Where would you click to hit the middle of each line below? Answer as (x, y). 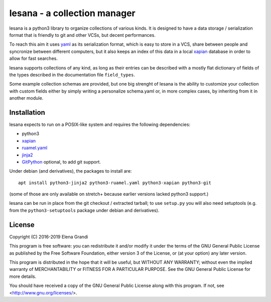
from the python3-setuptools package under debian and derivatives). (84, 210)
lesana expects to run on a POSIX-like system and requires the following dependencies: (100, 124)
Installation (27, 112)
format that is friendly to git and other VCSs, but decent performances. (82, 35)
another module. (26, 98)
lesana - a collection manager (72, 13)
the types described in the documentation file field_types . (72, 74)
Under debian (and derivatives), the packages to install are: (71, 171)
